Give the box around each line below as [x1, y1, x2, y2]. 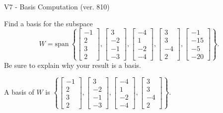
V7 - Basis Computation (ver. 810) [4, 1, 110, 11]
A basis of [4, 87, 34, 97]
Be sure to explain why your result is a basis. [4, 59, 142, 70]
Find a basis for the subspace [4, 18, 93, 28]
